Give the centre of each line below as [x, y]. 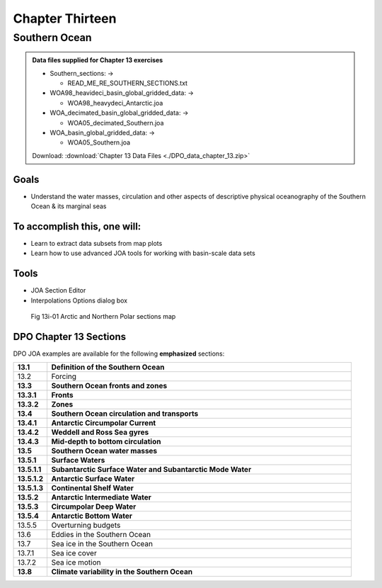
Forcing [64, 377]
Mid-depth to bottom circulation [106, 441]
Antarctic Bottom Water [92, 516]
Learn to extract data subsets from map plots [97, 243]
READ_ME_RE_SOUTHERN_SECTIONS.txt [127, 83]
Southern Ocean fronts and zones [109, 386]
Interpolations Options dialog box [79, 300]
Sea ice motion [76, 562]
